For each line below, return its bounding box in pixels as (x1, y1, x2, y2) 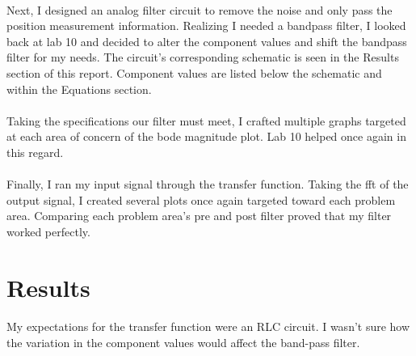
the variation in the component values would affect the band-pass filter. (6, 334, 360, 351)
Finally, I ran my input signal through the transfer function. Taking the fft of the (6, 176, 409, 193)
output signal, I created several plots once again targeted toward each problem (6, 191, 396, 208)
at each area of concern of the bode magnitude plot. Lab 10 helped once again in (6, 128, 406, 145)
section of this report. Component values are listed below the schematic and (6, 64, 382, 81)
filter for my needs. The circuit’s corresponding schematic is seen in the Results (6, 49, 399, 66)
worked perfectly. (6, 222, 90, 239)
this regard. (6, 143, 64, 160)
